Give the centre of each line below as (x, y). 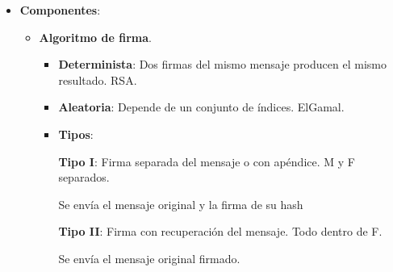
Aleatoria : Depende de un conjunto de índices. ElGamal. (201, 107)
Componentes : (60, 10)
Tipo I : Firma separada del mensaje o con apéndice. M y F (207, 161)
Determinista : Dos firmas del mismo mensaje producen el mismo (222, 64)
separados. (84, 177)
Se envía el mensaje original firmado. (149, 258)
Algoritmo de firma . (95, 37)
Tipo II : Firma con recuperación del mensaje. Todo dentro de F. (220, 231)
